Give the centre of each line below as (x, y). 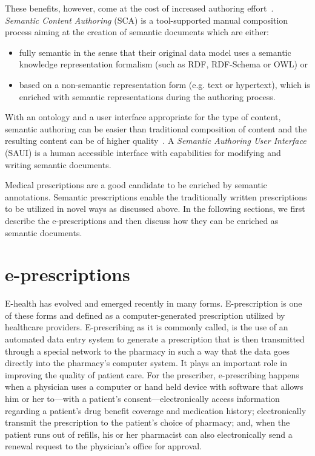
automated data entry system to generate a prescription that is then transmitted (155, 339)
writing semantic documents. (58, 164)
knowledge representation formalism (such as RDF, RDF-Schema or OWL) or (164, 64)
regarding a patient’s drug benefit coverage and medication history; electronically (156, 410)
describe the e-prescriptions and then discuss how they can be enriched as (142, 220)
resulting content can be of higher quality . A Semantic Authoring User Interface (156, 141)
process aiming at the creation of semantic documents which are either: (137, 32)
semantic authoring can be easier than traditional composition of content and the (156, 128)
